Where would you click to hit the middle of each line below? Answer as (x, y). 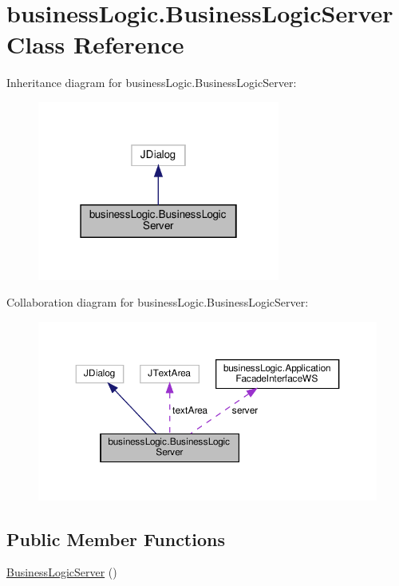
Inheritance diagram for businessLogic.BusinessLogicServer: (152, 83)
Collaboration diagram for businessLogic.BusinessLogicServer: (158, 302)
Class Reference (95, 44)
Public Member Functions (116, 538)
